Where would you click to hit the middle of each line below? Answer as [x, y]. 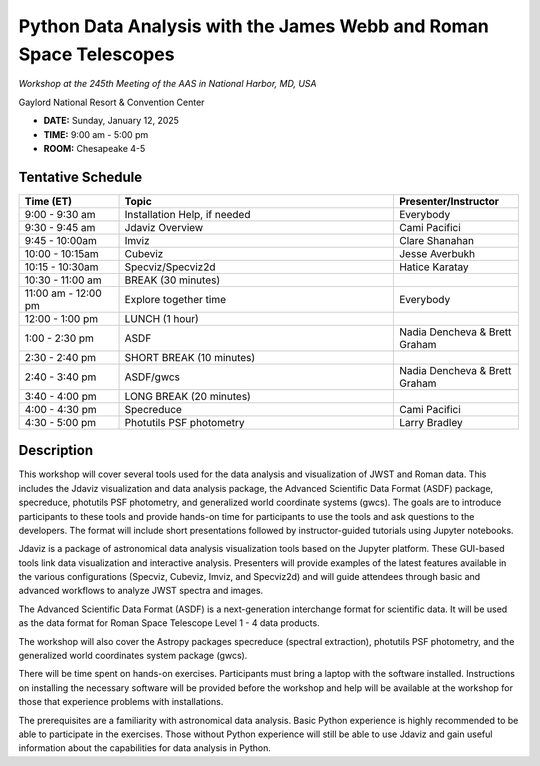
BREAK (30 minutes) [172, 280]
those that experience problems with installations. [121, 702]
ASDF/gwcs [152, 377]
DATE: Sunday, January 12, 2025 [111, 121]
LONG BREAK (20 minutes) [188, 396]
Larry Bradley [431, 422]
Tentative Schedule [80, 176]
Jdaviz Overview [164, 227]
